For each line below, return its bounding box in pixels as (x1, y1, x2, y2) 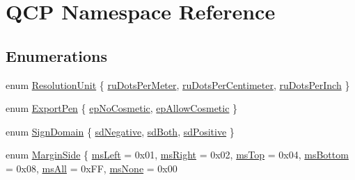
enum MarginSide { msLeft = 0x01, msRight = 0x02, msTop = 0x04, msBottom (6, 147, 349, 162)
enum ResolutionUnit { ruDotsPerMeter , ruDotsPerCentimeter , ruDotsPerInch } (6, 77, 350, 92)
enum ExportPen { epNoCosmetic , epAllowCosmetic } (6, 101, 238, 115)
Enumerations (6, 44, 108, 66)
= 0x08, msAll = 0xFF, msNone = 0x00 (6, 161, 177, 175)
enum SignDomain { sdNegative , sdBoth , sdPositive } (6, 124, 235, 138)
